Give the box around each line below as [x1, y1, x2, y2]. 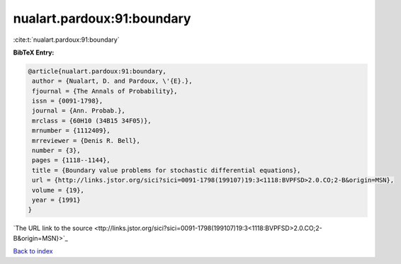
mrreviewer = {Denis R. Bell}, [32, 137, 141, 144]
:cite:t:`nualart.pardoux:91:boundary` [13, 35, 120, 44]
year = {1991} [32, 196, 81, 204]
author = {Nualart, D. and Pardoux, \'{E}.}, [32, 77, 193, 85]
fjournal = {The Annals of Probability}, [32, 87, 178, 95]
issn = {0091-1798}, [32, 97, 103, 105]
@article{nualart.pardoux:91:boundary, [28, 67, 166, 75]
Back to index [13, 247, 53, 256]
